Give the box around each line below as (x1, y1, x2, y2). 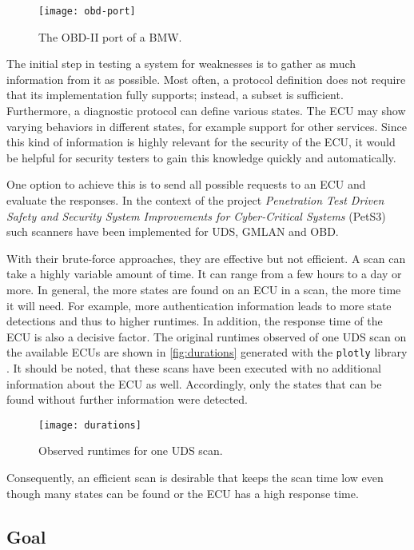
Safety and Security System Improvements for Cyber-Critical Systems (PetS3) (6, 207, 386, 224)
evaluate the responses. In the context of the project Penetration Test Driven (6, 192, 384, 208)
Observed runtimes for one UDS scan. (38, 442, 223, 459)
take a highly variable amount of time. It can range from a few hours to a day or (6, 265, 402, 282)
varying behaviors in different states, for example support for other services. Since (6, 118, 407, 134)
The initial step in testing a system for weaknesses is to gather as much (6, 55, 356, 72)
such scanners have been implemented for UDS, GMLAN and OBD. (6, 223, 339, 240)
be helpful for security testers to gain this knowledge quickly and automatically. (6, 149, 396, 165)
